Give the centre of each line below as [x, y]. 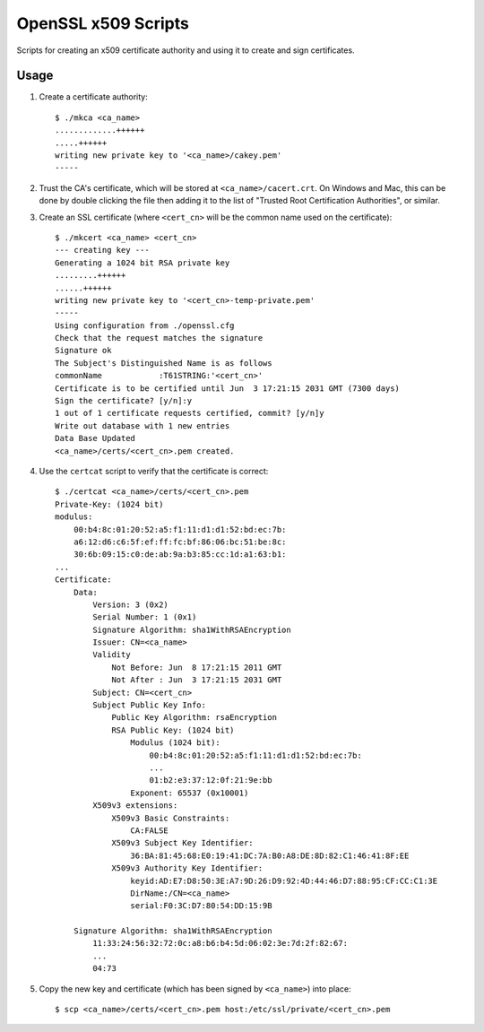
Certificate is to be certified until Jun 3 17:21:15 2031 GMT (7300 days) [228, 388]
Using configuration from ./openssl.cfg [145, 325]
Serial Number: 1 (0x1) [145, 617]
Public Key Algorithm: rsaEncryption [194, 718]
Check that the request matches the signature [159, 338]
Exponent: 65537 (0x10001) [190, 793]
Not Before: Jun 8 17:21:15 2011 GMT [197, 667]
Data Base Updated [95, 438]
